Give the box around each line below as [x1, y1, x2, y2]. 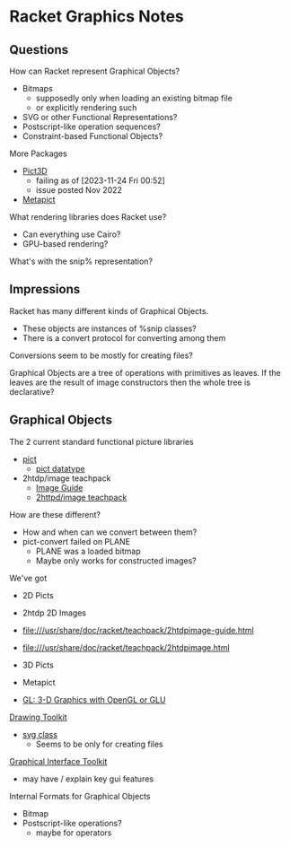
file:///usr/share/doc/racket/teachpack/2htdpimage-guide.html [22, 624, 254, 635]
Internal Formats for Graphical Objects [9, 790, 151, 801]
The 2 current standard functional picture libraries [9, 436, 195, 447]
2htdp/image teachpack [22, 473, 111, 484]
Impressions [9, 282, 81, 297]
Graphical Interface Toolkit [9, 755, 108, 766]
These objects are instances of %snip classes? [22, 323, 197, 334]
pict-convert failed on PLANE [22, 536, 131, 546]
